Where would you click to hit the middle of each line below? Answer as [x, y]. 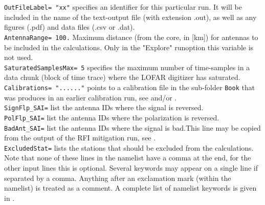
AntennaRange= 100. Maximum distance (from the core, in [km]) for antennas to [131, 37]
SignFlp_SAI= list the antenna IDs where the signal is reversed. [104, 107]
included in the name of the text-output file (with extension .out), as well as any [130, 17]
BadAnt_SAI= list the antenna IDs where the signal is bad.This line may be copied [132, 127]
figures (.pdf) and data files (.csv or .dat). [70, 27]
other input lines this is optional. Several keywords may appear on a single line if [131, 168]
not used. [19, 57]
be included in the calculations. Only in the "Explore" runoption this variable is [129, 47]
